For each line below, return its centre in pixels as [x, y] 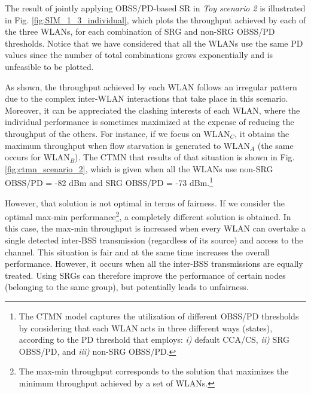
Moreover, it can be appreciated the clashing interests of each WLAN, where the [153, 110]
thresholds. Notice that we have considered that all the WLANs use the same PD [154, 43]
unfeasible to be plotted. [49, 66]
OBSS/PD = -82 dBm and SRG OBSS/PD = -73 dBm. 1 [109, 182]
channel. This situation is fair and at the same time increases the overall [137, 252]
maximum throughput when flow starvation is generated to [113, 145]
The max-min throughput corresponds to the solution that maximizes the [154, 371]
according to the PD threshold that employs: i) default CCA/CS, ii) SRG [154, 339]
